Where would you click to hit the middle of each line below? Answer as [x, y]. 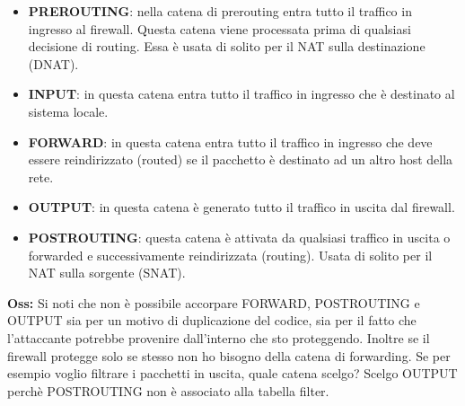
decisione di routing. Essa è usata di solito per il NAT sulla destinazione [227, 46]
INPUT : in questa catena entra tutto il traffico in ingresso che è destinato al [241, 94]
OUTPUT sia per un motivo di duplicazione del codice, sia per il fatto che [212, 320]
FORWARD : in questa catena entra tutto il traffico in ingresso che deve [230, 141]
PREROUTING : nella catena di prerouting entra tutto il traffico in [220, 11]
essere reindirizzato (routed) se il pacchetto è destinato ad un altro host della [241, 159]
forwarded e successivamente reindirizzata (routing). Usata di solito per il [230, 255]
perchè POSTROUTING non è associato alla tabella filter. [168, 390]
